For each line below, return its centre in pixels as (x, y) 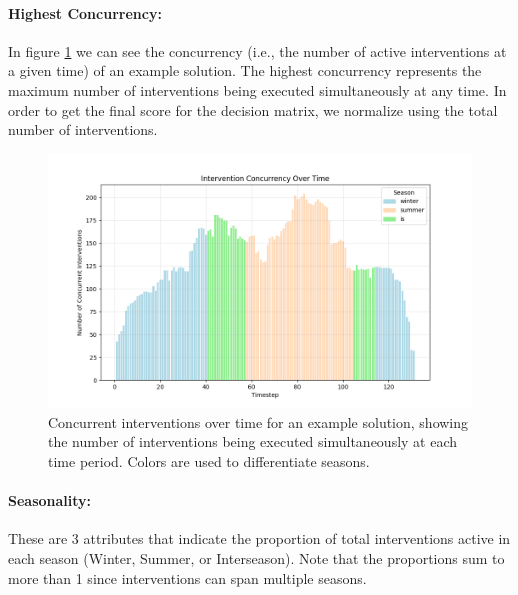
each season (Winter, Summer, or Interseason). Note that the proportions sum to (256, 557)
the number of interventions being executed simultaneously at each (253, 441)
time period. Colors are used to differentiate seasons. (209, 460)
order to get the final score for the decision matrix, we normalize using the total (253, 109)
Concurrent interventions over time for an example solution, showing (258, 421)
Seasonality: (50, 500)
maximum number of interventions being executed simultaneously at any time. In (257, 89)
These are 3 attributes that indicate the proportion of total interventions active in (259, 538)
